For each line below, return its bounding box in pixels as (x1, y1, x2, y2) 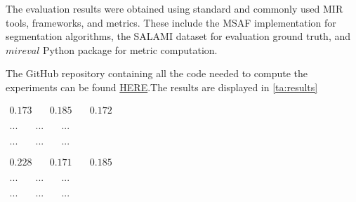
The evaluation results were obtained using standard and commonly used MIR (6, 1, 343, 15)
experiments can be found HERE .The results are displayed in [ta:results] (6, 79, 318, 94)
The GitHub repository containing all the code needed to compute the (6, 66, 308, 81)
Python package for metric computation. (43, 42, 218, 57)
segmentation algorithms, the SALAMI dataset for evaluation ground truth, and (6, 29, 351, 43)
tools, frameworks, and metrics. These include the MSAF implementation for (6, 15, 336, 29)
